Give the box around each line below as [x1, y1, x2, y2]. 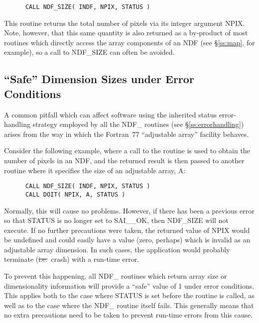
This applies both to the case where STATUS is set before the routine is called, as [4, 290, 255, 301]
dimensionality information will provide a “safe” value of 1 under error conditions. [4, 280, 255, 291]
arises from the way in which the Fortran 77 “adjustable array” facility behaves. [4, 128, 249, 139]
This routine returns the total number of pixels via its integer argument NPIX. [4, 17, 245, 28]
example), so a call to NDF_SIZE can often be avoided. [4, 47, 175, 57]
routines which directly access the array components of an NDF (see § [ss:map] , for [4, 37, 255, 47]
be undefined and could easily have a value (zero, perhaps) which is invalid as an [4, 234, 251, 245]
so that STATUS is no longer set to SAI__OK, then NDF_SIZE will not [4, 215, 229, 225]
